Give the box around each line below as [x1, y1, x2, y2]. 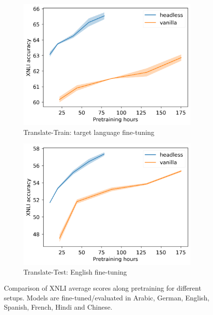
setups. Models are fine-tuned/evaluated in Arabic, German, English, [4, 292, 210, 302]
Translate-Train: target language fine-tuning [23, 127, 155, 137]
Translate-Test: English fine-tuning [23, 266, 127, 277]
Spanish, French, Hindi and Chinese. [4, 302, 112, 312]
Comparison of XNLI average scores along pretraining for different [4, 283, 201, 293]
